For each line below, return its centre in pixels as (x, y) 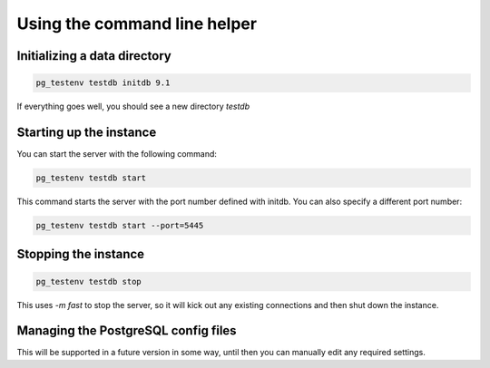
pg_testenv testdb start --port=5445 (120, 225)
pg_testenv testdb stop (89, 281)
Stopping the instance (81, 254)
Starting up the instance (87, 132)
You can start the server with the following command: (117, 154)
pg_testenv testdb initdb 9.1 (103, 83)
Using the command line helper (137, 24)
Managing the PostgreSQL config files (127, 331)
